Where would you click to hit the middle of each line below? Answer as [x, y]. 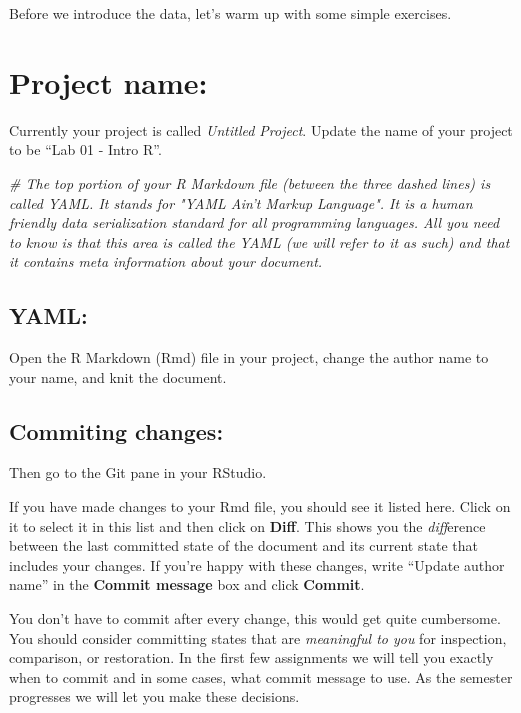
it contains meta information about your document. [166, 261]
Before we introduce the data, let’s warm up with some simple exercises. [230, 13]
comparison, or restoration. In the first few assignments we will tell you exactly [251, 657]
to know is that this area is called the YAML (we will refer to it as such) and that [259, 241]
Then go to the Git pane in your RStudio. [138, 472]
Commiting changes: [116, 430]
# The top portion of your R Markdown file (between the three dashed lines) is [250, 182]
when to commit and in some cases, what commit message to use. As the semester [261, 676]
